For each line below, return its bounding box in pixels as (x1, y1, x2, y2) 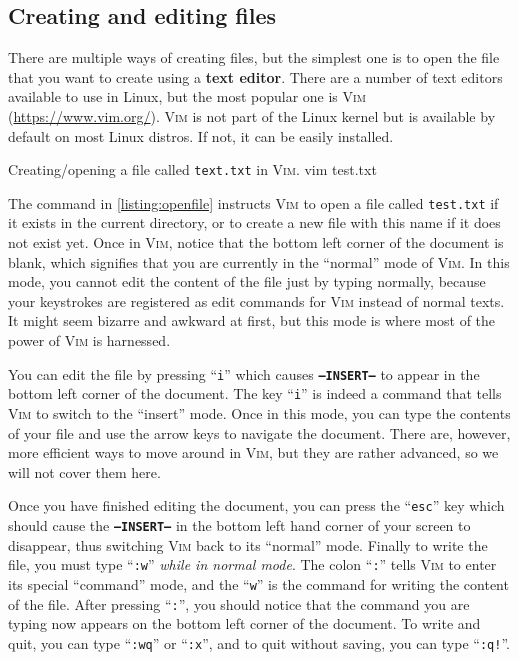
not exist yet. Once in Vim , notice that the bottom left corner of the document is (8, 232, 504, 253)
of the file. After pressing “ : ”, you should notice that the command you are (8, 593, 470, 614)
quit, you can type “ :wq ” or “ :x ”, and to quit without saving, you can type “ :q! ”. (8, 632, 510, 653)
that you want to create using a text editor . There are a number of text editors (8, 66, 503, 87)
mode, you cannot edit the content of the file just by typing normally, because (8, 271, 486, 292)
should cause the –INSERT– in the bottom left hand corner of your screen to (8, 514, 471, 535)
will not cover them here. (8, 461, 161, 482)
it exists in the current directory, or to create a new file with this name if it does (8, 212, 501, 233)
